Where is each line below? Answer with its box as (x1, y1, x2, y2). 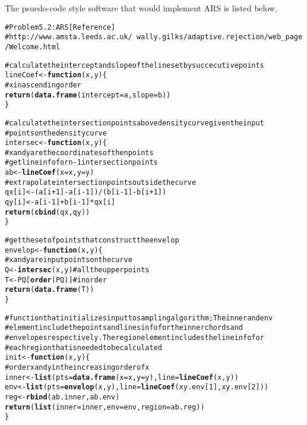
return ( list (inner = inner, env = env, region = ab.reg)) (5, 402, 205, 411)
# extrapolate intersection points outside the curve (5, 178, 197, 187)
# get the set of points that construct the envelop (5, 236, 179, 245)
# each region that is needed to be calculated (5, 343, 162, 352)
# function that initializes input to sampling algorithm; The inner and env (5, 313, 273, 322)
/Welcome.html (5, 42, 61, 51)
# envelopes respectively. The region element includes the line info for (5, 333, 264, 342)
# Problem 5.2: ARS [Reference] (5, 23, 116, 32)
